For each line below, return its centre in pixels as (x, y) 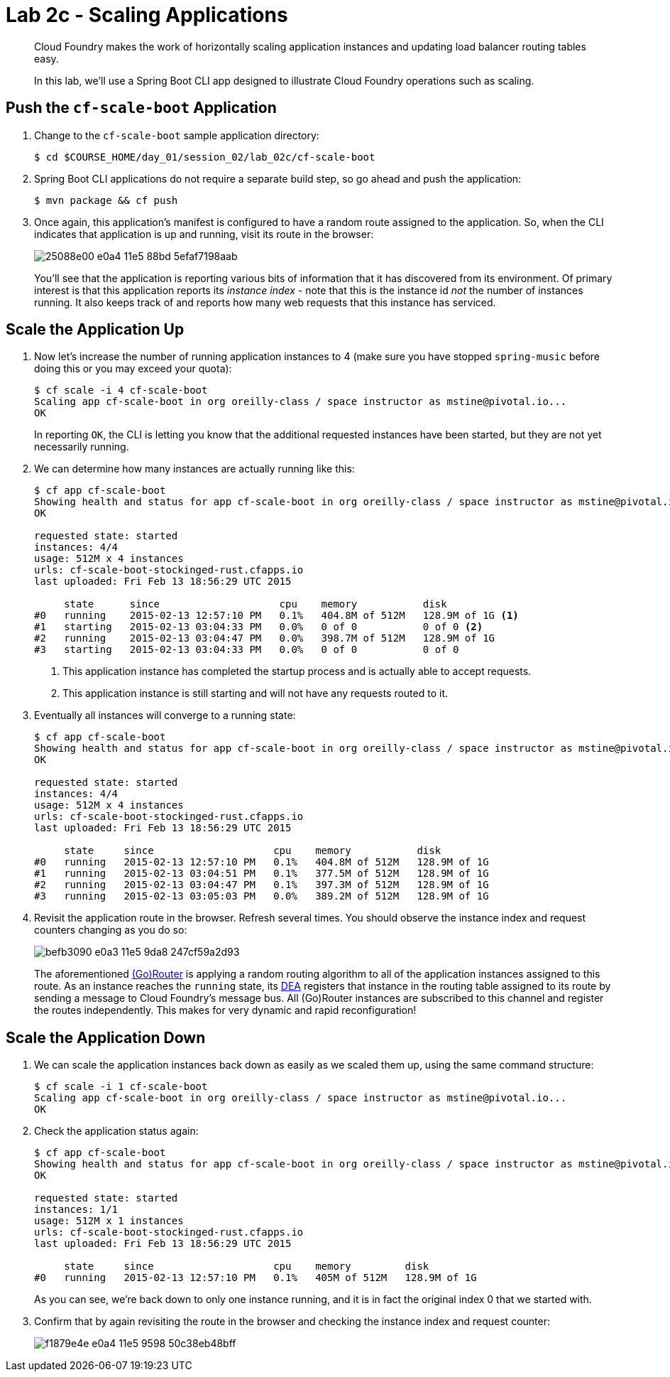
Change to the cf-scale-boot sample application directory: (177, 135)
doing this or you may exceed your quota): (133, 369)
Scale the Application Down (106, 1037)
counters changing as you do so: (111, 930)
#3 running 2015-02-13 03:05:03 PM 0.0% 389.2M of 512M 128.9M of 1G (262, 896)
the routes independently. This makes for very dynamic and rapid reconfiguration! (225, 1010)
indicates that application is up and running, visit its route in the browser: (204, 234)
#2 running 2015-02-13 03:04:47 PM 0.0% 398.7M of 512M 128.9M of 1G (265, 638)
